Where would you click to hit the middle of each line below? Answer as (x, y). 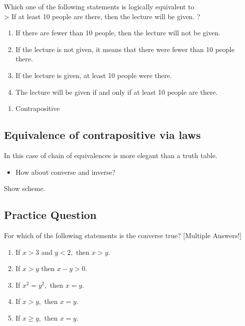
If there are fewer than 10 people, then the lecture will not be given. (118, 33)
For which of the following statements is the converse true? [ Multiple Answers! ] (123, 235)
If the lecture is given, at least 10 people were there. (94, 75)
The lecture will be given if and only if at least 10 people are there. (117, 92)
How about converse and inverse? (66, 172)
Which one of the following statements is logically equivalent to (99, 6)
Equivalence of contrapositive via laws (102, 135)
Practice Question (50, 215)
